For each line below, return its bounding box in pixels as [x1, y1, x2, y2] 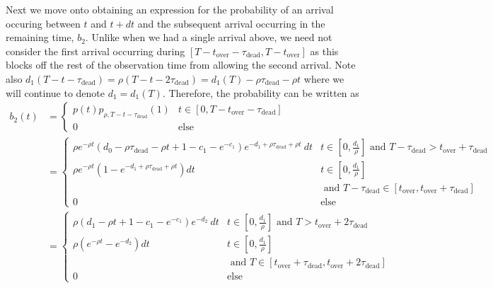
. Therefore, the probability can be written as [162, 85, 359, 100]
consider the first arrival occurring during [6, 43, 185, 58]
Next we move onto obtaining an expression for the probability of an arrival [6, 2, 334, 16]
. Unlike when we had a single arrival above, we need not [85, 30, 332, 45]
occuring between [6, 16, 81, 30]
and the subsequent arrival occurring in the [137, 16, 325, 30]
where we [303, 71, 344, 86]
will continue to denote [6, 85, 105, 100]
